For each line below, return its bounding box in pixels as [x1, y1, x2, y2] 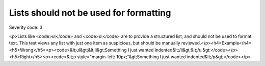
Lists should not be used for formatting [9, 7, 171, 18]
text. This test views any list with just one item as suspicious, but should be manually [9, 40, 181, 46]
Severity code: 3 [9, 24, 43, 30]
